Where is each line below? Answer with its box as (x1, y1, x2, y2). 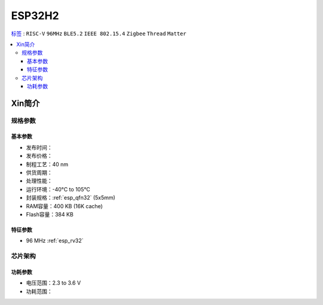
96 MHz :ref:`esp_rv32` (26, 237, 84, 245)
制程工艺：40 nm (26, 160, 69, 167)
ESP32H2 (11, 9, 59, 22)
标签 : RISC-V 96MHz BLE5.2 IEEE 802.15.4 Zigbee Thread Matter (11, 30, 187, 37)
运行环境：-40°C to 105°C (26, 185, 90, 193)
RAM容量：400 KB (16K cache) (26, 202, 103, 209)
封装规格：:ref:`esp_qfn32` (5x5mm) (26, 194, 116, 202)
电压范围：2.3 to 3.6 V (26, 279, 81, 286)
